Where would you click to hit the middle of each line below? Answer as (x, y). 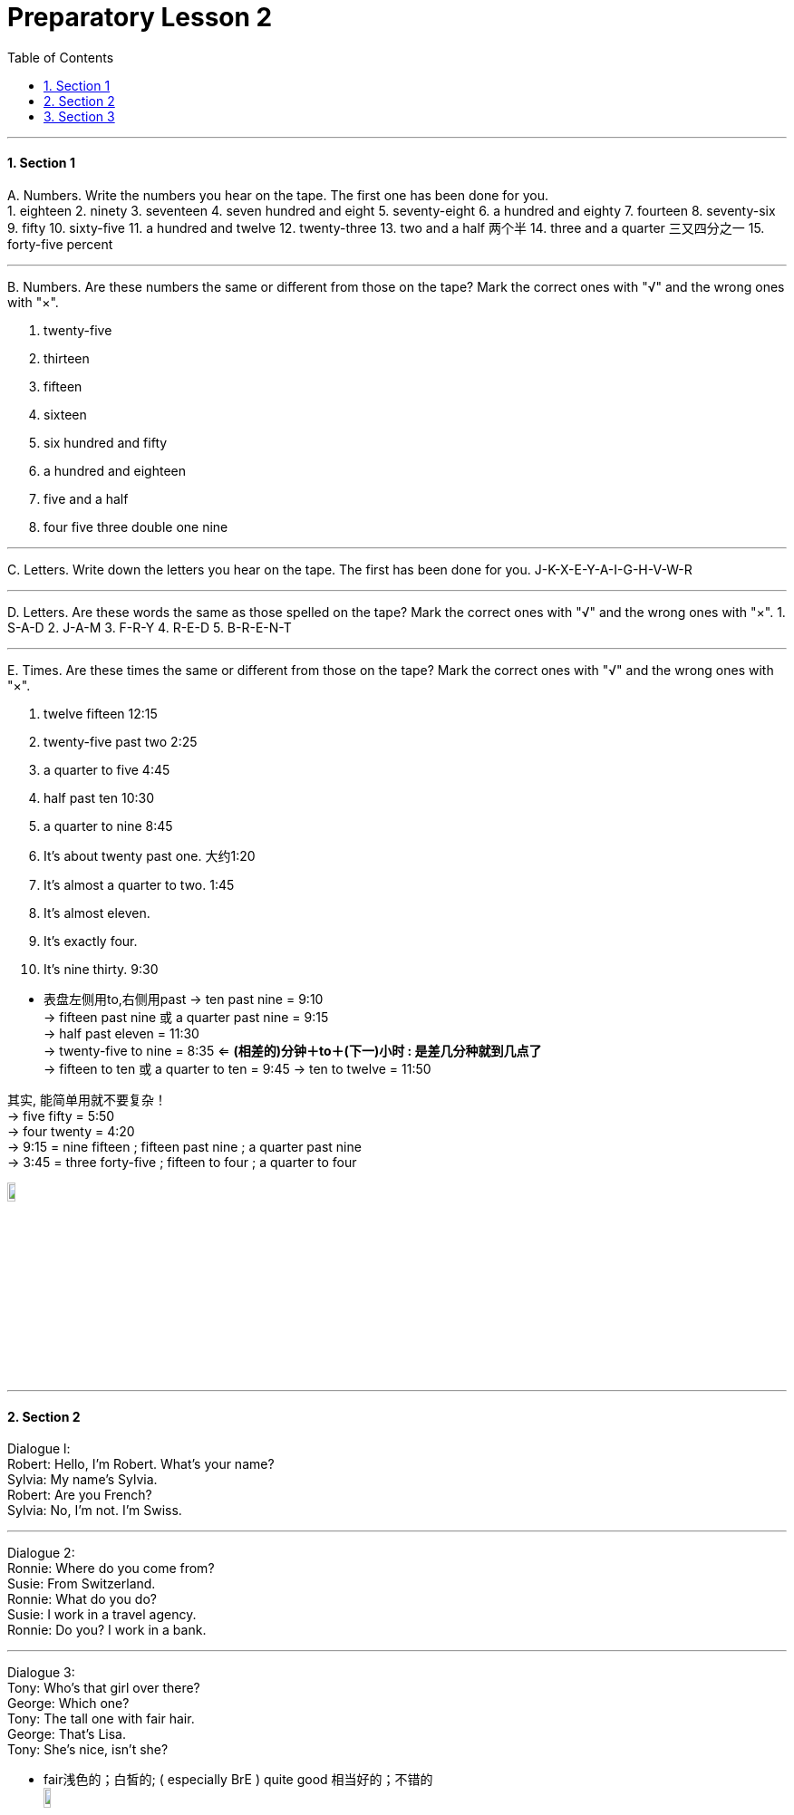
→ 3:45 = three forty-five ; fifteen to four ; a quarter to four (182, 1162)
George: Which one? (68, 1704)
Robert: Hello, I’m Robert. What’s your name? (141, 1464)
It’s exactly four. (91, 941)
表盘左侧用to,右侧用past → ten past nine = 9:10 (184, 999)
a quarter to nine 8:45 (108, 825)
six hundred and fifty (106, 442)
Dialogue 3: (41, 1673)
